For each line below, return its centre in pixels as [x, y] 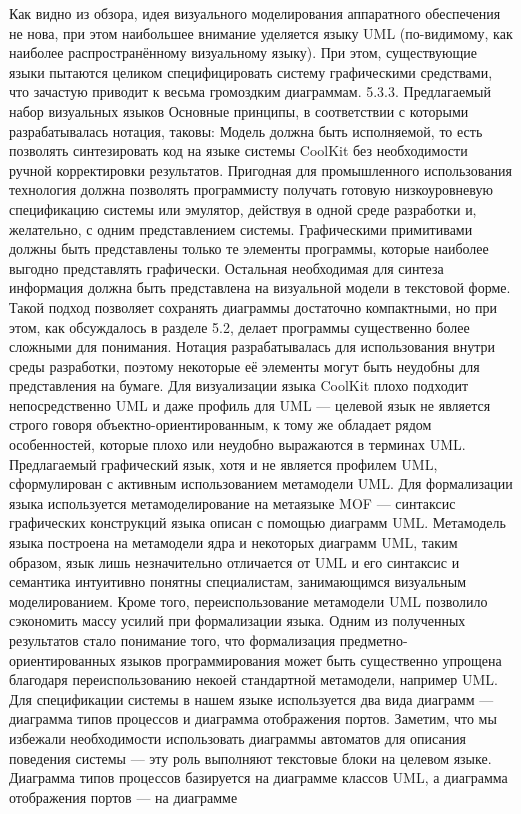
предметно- [373, 640]
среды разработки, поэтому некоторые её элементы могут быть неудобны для [244, 365]
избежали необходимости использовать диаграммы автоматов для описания [238, 737]
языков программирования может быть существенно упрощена [311, 659]
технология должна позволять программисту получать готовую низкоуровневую [251, 189]
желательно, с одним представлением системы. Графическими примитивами [241, 228]
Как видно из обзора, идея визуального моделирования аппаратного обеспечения [255, 13]
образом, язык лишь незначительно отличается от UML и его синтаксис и [234, 561]
